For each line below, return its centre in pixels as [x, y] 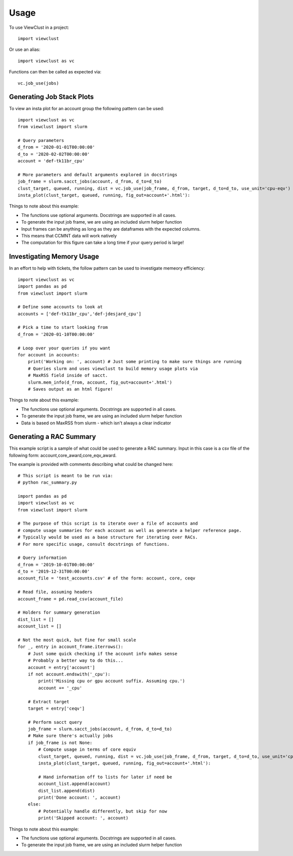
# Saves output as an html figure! [70, 389]
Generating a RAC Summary [52, 437]
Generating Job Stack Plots [52, 97]
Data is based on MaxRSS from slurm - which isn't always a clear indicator [96, 423]
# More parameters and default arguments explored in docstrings [98, 174]
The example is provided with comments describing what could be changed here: [91, 464]
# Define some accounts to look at [60, 307]
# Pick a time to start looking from [63, 327]
